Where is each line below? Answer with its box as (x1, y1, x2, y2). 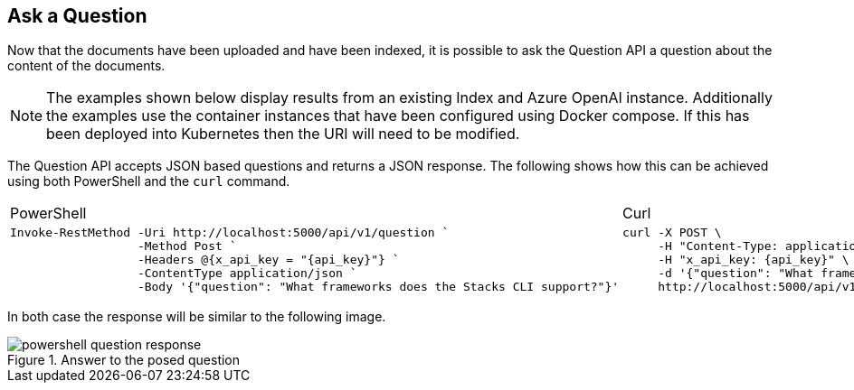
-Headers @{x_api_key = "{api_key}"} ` (137, 253, 400, 267)
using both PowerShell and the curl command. (7, 173, 290, 190)
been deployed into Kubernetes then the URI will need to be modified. (46, 125, 520, 144)
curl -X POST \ (622, 226, 722, 240)
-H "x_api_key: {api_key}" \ (658, 253, 849, 267)
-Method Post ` (137, 239, 237, 254)
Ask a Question (7, 5, 147, 27)
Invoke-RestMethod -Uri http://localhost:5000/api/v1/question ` (10, 226, 450, 240)
